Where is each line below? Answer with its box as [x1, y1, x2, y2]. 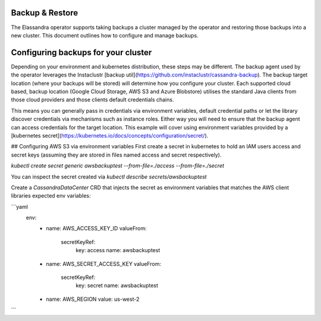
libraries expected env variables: [11, 192, 92, 199]
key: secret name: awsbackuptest [75, 282, 159, 289]
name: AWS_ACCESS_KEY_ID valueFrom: [46, 225, 147, 232]
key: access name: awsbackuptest [75, 247, 160, 254]
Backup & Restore [11, 8, 78, 18]
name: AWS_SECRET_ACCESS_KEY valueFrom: [46, 260, 162, 267]
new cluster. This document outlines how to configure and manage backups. [11, 31, 199, 39]
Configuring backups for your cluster [11, 47, 152, 58]
